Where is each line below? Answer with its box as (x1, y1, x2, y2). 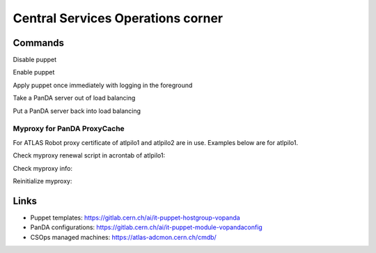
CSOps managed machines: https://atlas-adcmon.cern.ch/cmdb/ (30, 233, 217, 241)
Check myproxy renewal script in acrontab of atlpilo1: (13, 151, 166, 160)
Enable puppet (13, 68, 55, 77)
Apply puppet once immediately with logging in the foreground (13, 81, 193, 89)
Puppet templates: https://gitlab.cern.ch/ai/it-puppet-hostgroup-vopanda (30, 213, 240, 222)
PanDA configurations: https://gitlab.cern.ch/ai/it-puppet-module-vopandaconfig (30, 223, 263, 231)
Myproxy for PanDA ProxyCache (13, 124, 125, 134)
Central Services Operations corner (13, 10, 223, 26)
